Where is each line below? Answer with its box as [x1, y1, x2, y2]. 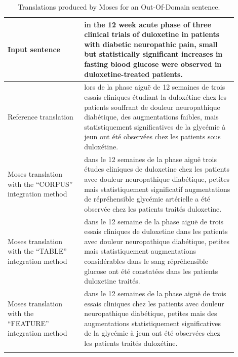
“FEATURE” [8, 318, 49, 328]
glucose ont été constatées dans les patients [84, 265, 218, 276]
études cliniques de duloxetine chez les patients [84, 164, 230, 174]
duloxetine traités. [84, 275, 140, 286]
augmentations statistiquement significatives [84, 318, 221, 328]
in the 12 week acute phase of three [84, 19, 211, 29]
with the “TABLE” [8, 246, 67, 256]
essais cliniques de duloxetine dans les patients [84, 226, 228, 236]
